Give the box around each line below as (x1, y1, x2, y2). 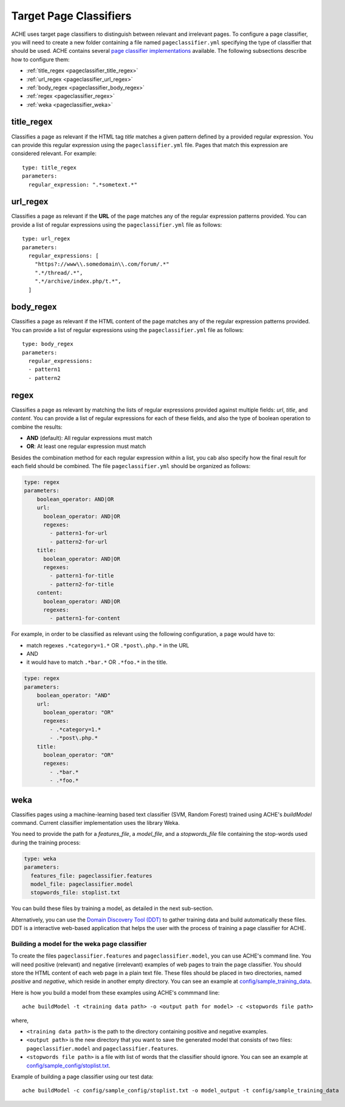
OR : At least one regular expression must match (26, 443, 146, 450)
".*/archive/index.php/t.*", (34, 278, 121, 285)
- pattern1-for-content (49, 615, 121, 622)
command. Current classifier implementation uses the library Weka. (11, 819, 180, 827)
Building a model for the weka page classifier (11, 939, 147, 948)
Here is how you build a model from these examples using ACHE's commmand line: (11, 988, 220, 996)
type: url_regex (22, 235, 70, 243)
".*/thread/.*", (34, 269, 83, 276)
